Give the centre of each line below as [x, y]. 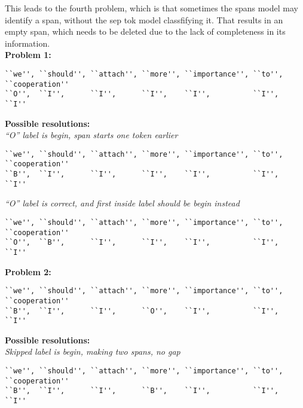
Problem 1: [28, 55]
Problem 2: [28, 271]
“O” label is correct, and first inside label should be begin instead [122, 203]
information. [27, 43]
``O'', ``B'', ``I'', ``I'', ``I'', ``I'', [142, 243]
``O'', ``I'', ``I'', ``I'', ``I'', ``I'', [142, 94]
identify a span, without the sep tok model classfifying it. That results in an [144, 19]
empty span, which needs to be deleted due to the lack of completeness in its [145, 31]
